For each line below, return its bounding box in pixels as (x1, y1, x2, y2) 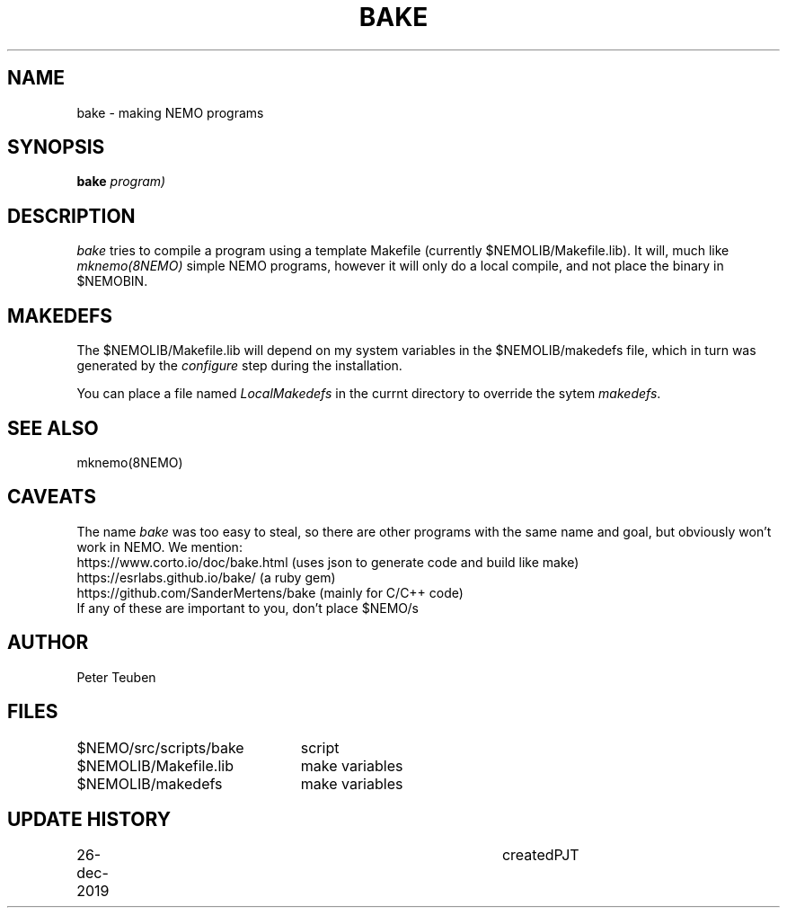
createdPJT (501, 846, 579, 865)
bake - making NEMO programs (76, 104, 264, 120)
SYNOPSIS (7, 136, 105, 159)
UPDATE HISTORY (7, 807, 172, 831)
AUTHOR (7, 631, 89, 654)
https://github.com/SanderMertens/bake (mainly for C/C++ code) (76, 584, 464, 600)
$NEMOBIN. (76, 273, 148, 289)
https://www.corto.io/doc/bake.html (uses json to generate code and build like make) (76, 554, 579, 570)
